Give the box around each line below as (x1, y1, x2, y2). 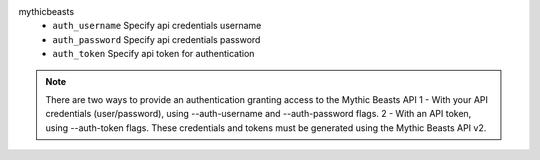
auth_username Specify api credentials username (52, 20, 262, 32)
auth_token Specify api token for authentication (52, 48, 255, 60)
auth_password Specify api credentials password (52, 33, 261, 45)
